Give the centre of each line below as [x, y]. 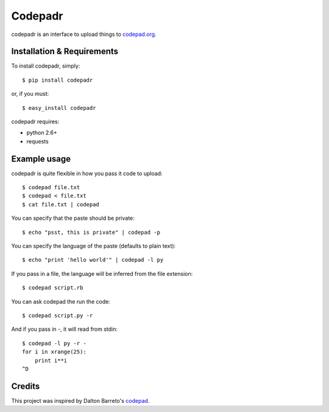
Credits [26, 386]
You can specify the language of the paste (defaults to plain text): [94, 246]
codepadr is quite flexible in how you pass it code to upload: [87, 173]
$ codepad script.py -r [58, 315]
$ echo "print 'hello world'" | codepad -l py [93, 260]
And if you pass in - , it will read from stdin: [65, 329]
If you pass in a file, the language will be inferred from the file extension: [102, 273]
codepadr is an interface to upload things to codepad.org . [84, 34]
